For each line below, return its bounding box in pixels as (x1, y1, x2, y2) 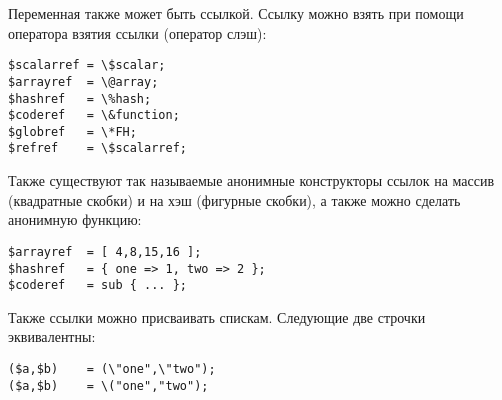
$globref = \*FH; (8, 124, 137, 139)
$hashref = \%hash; (8, 91, 152, 106)
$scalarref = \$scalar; (8, 58, 166, 73)
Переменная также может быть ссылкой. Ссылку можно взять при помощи (8, 3, 464, 23)
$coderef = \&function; (8, 108, 180, 123)
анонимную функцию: (8, 209, 142, 230)
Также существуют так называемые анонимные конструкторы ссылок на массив (8, 170, 495, 191)
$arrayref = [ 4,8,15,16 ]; (8, 244, 202, 259)
